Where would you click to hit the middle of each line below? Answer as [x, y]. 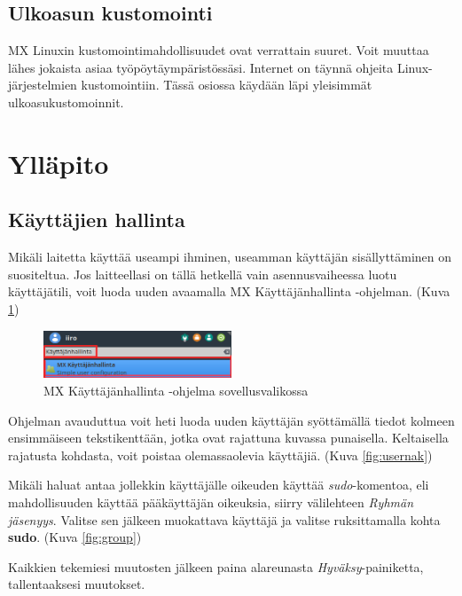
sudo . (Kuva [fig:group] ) [75, 537]
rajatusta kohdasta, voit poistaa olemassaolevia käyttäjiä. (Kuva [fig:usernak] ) [220, 455]
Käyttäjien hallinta [97, 220]
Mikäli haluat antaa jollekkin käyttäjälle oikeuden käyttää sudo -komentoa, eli [219, 485]
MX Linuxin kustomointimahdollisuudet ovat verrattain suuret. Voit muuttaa [219, 50]
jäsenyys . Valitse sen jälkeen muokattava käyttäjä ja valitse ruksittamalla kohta [224, 519]
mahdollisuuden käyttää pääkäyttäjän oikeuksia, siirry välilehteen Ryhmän [211, 502]
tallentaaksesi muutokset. [77, 584]
